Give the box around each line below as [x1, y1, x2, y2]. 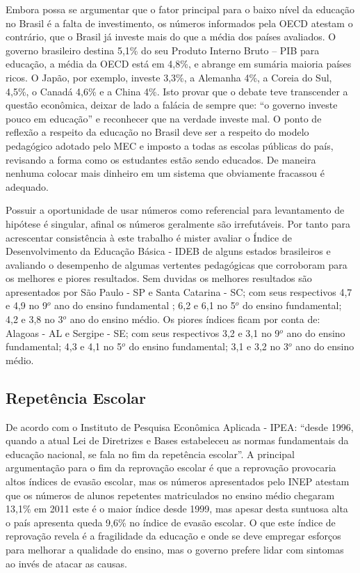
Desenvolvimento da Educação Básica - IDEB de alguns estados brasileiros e [6, 244, 331, 258]
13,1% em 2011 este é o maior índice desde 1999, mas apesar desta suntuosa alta [6, 501, 348, 516]
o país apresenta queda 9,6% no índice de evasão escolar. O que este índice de [6, 515, 336, 529]
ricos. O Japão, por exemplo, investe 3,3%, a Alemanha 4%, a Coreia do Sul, [6, 70, 332, 84]
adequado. [6, 179, 49, 194]
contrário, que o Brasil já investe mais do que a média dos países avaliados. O [6, 29, 336, 44]
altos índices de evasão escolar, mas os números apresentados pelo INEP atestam [6, 474, 350, 489]
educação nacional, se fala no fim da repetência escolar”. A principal [6, 446, 295, 461]
